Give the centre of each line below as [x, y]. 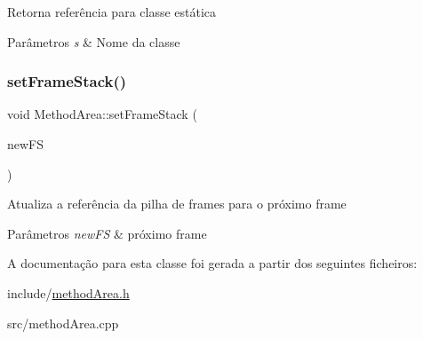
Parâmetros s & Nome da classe [94, 41]
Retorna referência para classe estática [112, 12]
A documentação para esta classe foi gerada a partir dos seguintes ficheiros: [212, 263]
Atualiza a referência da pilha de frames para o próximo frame [177, 204]
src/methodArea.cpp [63, 323]
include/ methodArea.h [68, 292]
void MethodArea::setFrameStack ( [102, 114]
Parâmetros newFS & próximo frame [107, 233]
